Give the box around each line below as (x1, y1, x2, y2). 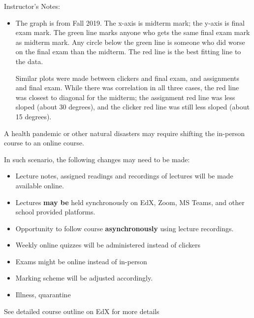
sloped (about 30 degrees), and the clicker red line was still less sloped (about (15, 102, 250, 112)
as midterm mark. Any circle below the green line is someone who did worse (15, 36, 245, 47)
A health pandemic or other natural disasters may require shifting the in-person (4, 128, 245, 138)
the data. (15, 56, 43, 66)
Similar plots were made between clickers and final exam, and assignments (15, 72, 240, 83)
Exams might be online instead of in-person (15, 256, 147, 266)
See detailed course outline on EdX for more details (4, 306, 159, 316)
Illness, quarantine (15, 289, 71, 300)
